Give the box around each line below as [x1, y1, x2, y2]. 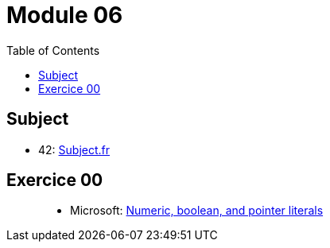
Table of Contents [6, 43, 100, 57]
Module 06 [6, 2, 123, 29]
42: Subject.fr [38, 142, 111, 157]
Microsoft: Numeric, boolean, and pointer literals [70, 203, 324, 218]
